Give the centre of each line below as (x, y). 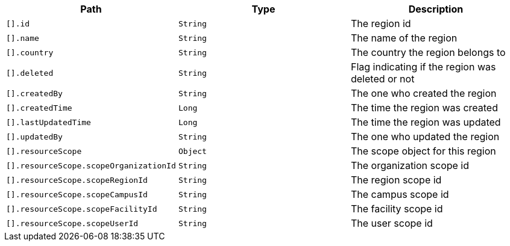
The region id (381, 23)
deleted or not (382, 79)
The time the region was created (424, 108)
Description (436, 9)
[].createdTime (39, 108)
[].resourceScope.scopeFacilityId (82, 209)
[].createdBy (34, 93)
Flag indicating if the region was (423, 67)
